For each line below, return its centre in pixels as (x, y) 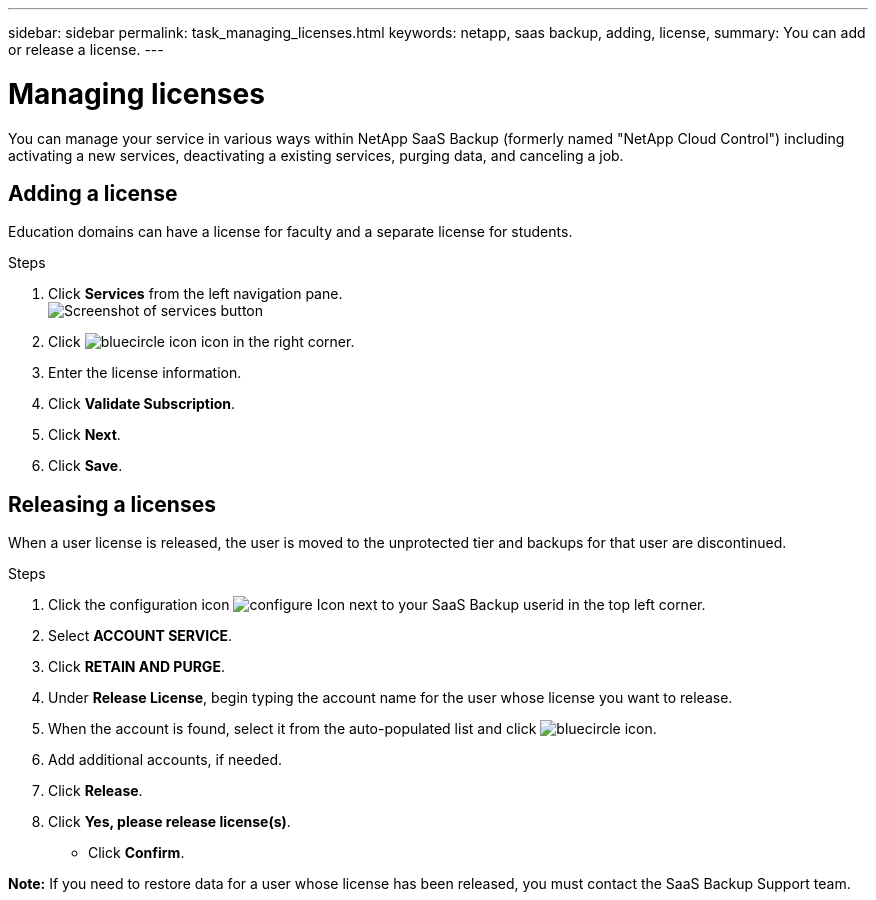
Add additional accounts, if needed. (165, 760)
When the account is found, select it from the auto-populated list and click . (352, 729)
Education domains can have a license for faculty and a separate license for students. (290, 232)
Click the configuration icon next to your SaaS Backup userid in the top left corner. (377, 605)
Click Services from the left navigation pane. (195, 294)
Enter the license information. (145, 373)
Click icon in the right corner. (201, 342)
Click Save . (85, 466)
